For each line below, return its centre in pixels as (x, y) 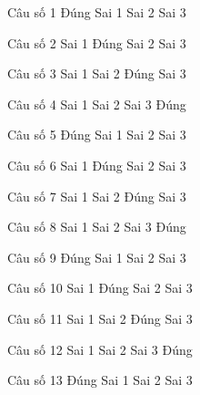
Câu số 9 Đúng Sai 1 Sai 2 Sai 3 (97, 257)
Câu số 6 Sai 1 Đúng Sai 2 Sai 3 (97, 165)
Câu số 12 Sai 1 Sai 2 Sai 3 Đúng (100, 349)
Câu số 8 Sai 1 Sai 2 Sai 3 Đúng (97, 227)
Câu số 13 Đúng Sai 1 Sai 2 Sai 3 (100, 380)
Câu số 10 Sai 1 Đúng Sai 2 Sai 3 (100, 288)
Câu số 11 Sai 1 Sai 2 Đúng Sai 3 (100, 318)
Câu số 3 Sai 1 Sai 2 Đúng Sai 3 (97, 73)
